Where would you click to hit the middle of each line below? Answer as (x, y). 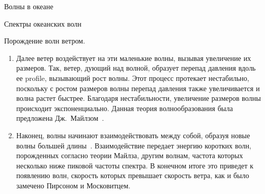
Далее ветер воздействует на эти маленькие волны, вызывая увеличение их (134, 58)
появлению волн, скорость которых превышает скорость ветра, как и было (132, 175)
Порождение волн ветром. (45, 41)
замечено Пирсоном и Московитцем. (73, 185)
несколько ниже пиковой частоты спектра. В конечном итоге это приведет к (135, 165)
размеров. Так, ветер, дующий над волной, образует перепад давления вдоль (136, 68)
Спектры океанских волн (43, 23)
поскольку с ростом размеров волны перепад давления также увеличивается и (138, 88)
